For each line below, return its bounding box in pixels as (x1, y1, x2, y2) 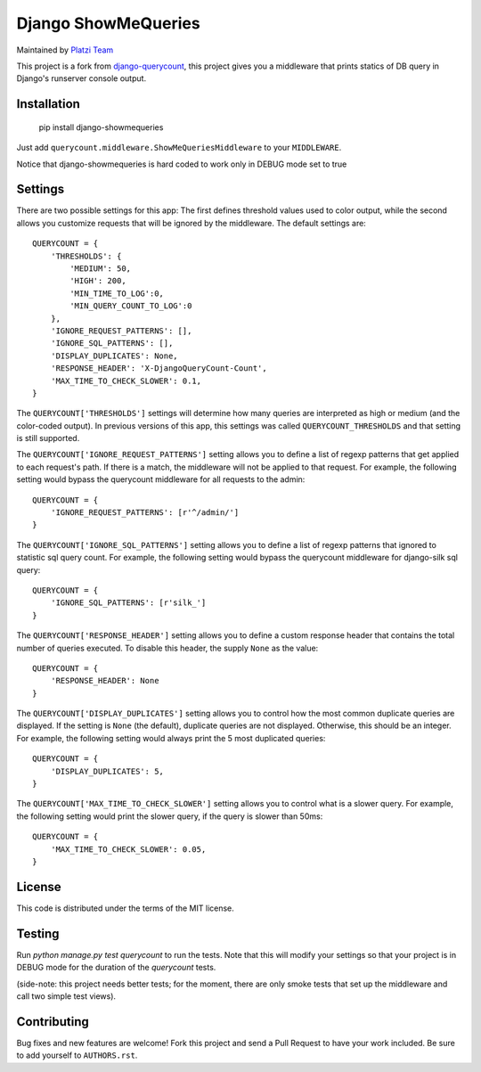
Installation (16, 96, 80, 111)
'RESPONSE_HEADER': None (50, 675, 159, 686)
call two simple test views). (16, 990, 116, 1002)
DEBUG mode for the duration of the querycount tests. (16, 962, 216, 973)
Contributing (16, 1014, 89, 1029)
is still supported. (16, 433, 80, 444)
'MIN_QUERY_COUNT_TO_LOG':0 (69, 301, 192, 311)
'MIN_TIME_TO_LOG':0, (69, 288, 165, 299)
